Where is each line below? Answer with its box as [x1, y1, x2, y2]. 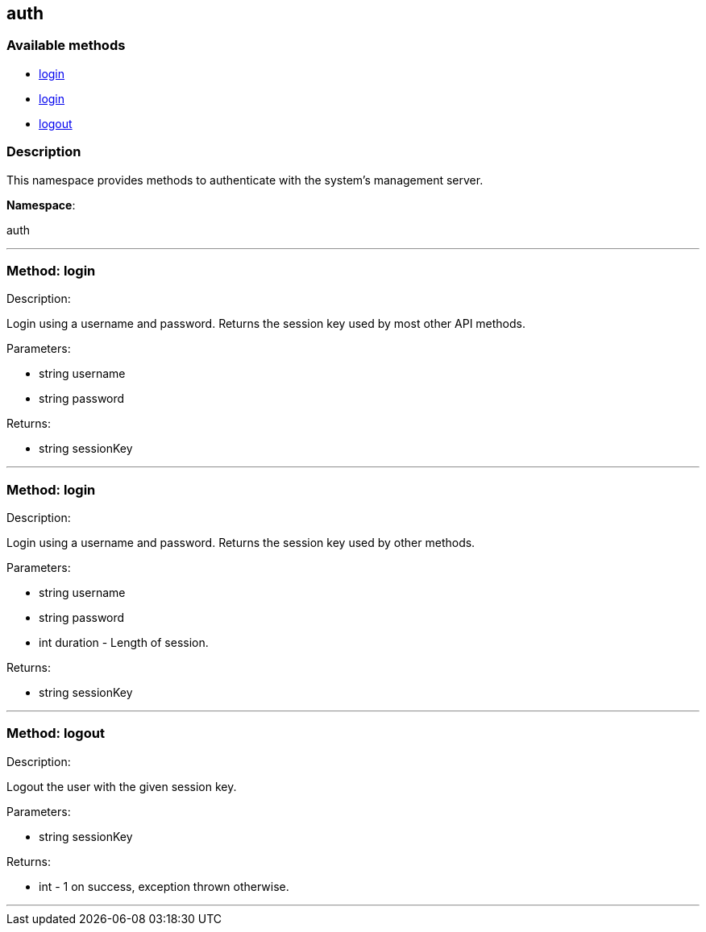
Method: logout [6, 725, 105, 742]
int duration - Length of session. [39, 636, 209, 650]
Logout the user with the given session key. [6, 779, 237, 793]
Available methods [6, 37, 126, 54]
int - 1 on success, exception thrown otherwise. [39, 879, 289, 893]
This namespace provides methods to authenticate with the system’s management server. [6, 172, 484, 187]
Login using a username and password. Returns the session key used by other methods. [6, 536, 476, 550]
